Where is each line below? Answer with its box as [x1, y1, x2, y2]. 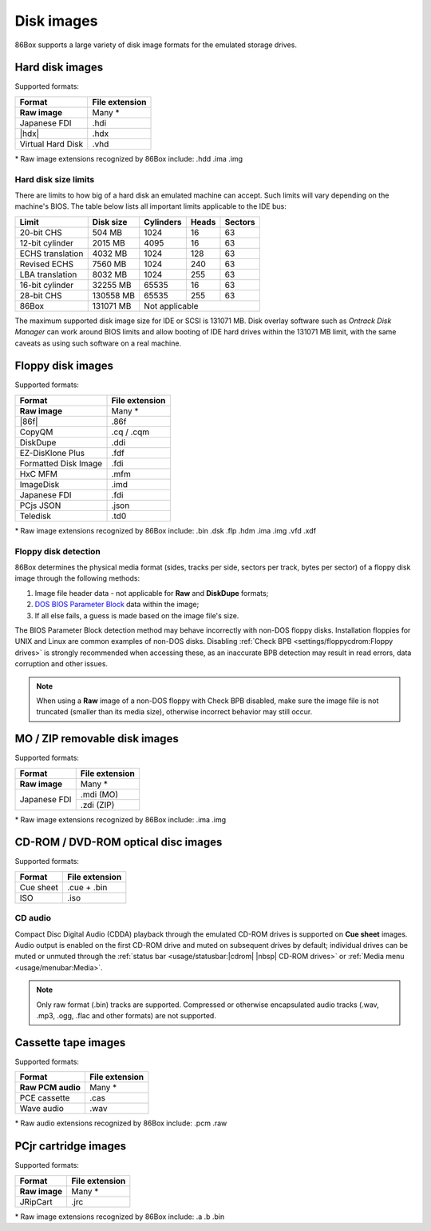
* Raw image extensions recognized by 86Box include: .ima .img [14, 814, 227, 824]
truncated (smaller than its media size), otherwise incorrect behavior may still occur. [36, 707, 313, 717]
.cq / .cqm [111, 426, 150, 438]
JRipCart [19, 1196, 53, 1207]
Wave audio [19, 1103, 64, 1114]
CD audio [14, 913, 52, 924]
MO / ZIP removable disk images [14, 732, 179, 745]
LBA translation [19, 269, 77, 280]
